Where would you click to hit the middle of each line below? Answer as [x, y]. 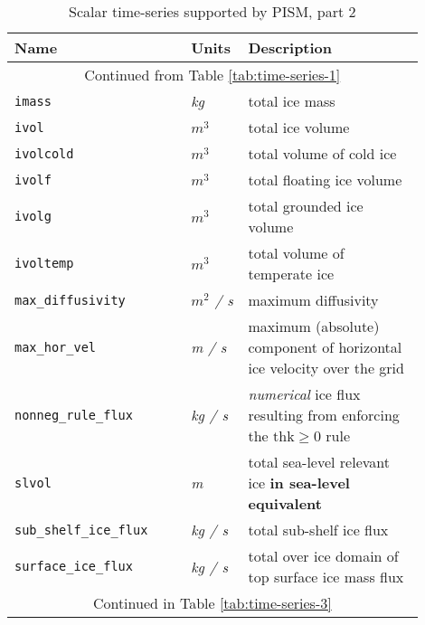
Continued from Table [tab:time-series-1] [212, 75]
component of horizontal [325, 347]
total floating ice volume [325, 180]
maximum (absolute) [314, 326]
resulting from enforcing [324, 415]
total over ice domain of [323, 556]
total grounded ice [306, 206]
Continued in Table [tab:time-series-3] [212, 603]
